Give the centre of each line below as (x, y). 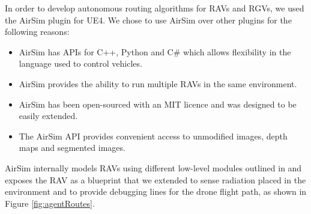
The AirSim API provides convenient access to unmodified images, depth (153, 136)
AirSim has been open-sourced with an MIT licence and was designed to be (158, 104)
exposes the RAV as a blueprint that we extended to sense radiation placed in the (155, 179)
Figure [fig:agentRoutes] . (50, 203)
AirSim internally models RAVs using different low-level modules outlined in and (153, 167)
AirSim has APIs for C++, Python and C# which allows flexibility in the (155, 51)
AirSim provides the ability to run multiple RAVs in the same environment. (158, 83)
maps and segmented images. (72, 148)
